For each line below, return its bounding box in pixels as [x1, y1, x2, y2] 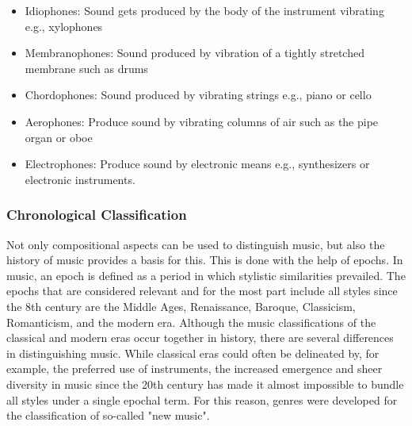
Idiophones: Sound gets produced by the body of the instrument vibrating [25, 2, 384, 18]
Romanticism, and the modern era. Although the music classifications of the [6, 313, 376, 330]
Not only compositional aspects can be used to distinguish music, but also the [6, 236, 385, 252]
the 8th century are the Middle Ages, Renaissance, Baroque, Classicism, [6, 297, 356, 314]
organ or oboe [25, 129, 93, 145]
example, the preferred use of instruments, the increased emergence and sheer [6, 360, 383, 377]
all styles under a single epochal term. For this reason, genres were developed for [6, 391, 398, 408]
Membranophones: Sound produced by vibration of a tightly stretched [25, 44, 364, 61]
